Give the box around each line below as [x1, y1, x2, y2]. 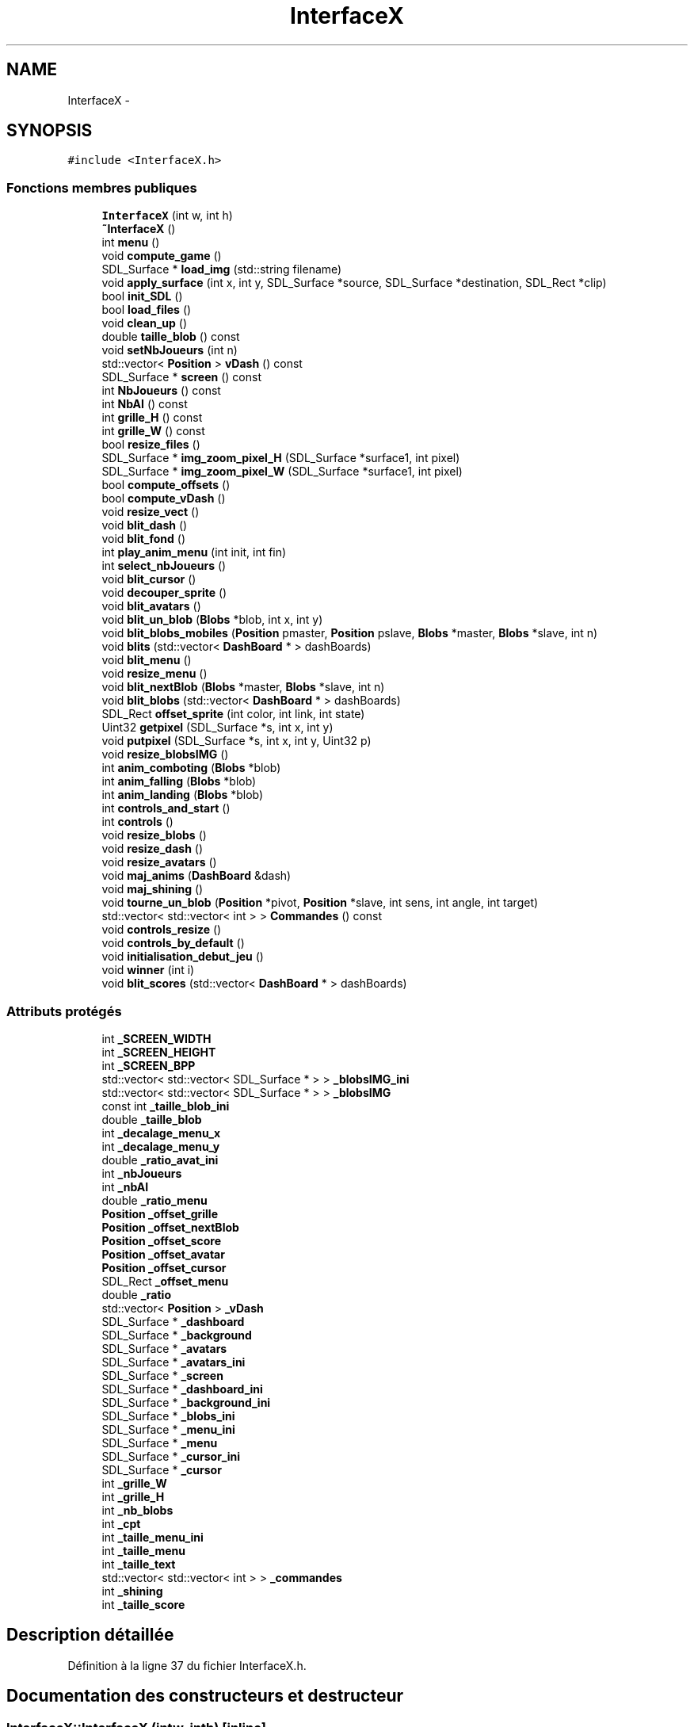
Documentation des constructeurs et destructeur [6, 1686, 404, 1706]
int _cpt [101, 1516, 141, 1530]
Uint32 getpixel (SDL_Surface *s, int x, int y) [101, 720, 334, 735]
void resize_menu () [101, 667, 208, 681]
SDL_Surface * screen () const [101, 370, 261, 384]
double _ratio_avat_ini [101, 1152, 219, 1167]
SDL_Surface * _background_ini [101, 1395, 271, 1409]
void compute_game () [101, 249, 222, 263]
